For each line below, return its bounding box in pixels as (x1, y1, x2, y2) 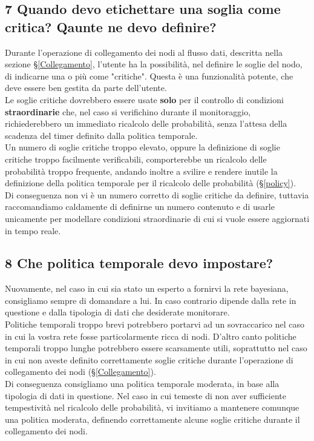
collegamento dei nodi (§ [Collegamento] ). (5, 365, 156, 378)
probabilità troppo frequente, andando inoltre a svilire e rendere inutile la (5, 164, 278, 177)
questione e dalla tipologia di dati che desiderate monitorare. (5, 306, 230, 318)
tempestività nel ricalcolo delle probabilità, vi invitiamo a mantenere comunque (5, 401, 299, 414)
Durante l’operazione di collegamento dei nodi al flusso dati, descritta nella (5, 45, 283, 58)
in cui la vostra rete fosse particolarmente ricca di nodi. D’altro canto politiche (5, 329, 296, 342)
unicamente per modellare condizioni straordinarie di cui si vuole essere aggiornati (5, 212, 310, 224)
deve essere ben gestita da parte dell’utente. (5, 81, 167, 94)
